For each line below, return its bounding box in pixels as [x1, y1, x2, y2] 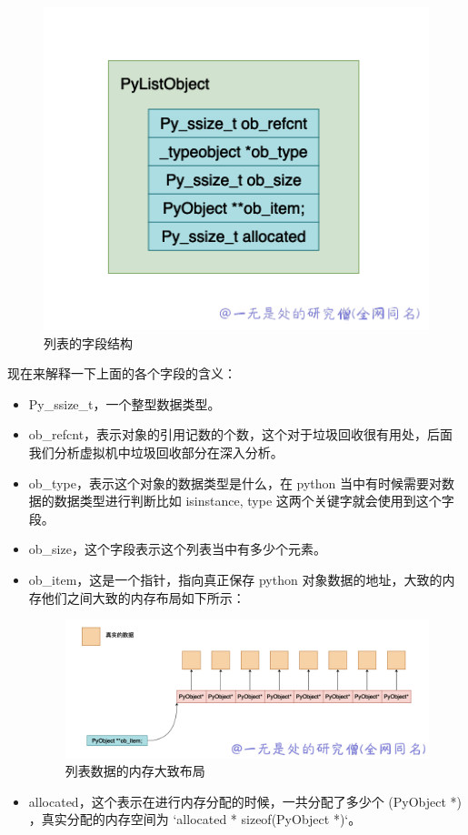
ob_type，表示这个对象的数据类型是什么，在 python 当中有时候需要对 [28, 473, 443, 492]
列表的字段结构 [44, 333, 133, 352]
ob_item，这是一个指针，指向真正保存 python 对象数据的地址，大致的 [28, 570, 443, 589]
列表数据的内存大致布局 [65, 761, 205, 780]
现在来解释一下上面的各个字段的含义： [7, 364, 236, 383]
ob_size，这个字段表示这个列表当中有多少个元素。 [28, 539, 326, 558]
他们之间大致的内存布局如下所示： [41, 588, 245, 607]
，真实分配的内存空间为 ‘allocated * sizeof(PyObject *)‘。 [28, 810, 362, 829]
